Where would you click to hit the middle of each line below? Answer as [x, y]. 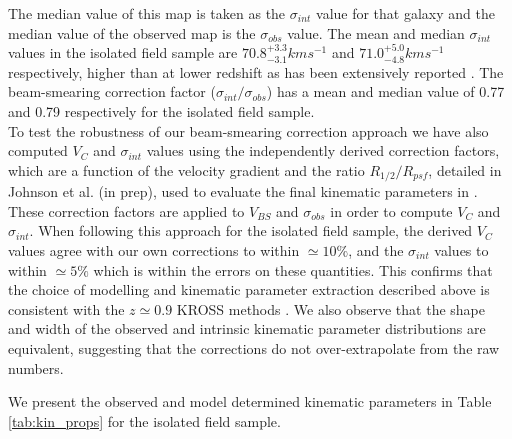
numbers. [36, 367]
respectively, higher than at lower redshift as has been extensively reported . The [256, 71]
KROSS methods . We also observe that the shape [330, 308]
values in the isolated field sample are [123, 52]
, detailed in [465, 169]
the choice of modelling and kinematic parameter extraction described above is [249, 289]
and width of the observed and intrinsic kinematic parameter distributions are [247, 328]
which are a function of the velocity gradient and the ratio [186, 169]
